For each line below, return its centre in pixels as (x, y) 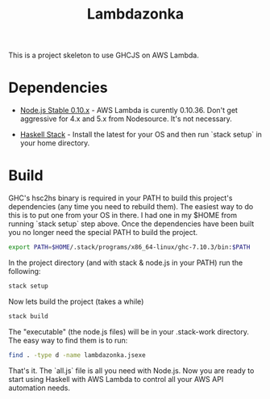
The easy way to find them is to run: (68, 340)
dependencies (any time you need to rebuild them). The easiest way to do (131, 207)
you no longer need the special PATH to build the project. (103, 233)
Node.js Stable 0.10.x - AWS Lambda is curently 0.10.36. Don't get (129, 111)
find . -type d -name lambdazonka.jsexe (77, 355)
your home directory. (55, 143)
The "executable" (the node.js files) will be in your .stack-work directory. (129, 331)
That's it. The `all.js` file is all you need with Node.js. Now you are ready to (131, 370)
